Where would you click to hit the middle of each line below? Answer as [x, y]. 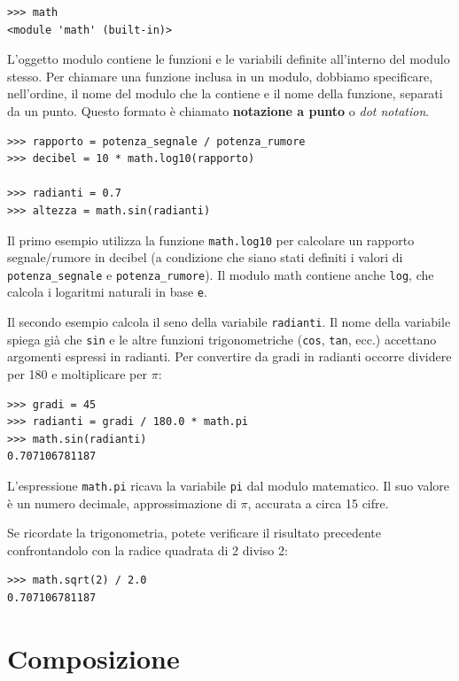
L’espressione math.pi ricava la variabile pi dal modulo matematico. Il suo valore [229, 485]
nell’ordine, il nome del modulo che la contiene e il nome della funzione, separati [225, 93]
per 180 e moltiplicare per [78, 374]
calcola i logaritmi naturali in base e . [107, 292]
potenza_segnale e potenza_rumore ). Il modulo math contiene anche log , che [221, 274]
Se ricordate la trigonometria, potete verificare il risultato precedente [194, 533]
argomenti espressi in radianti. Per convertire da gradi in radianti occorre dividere [229, 356]
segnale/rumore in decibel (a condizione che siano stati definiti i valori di [205, 257]
